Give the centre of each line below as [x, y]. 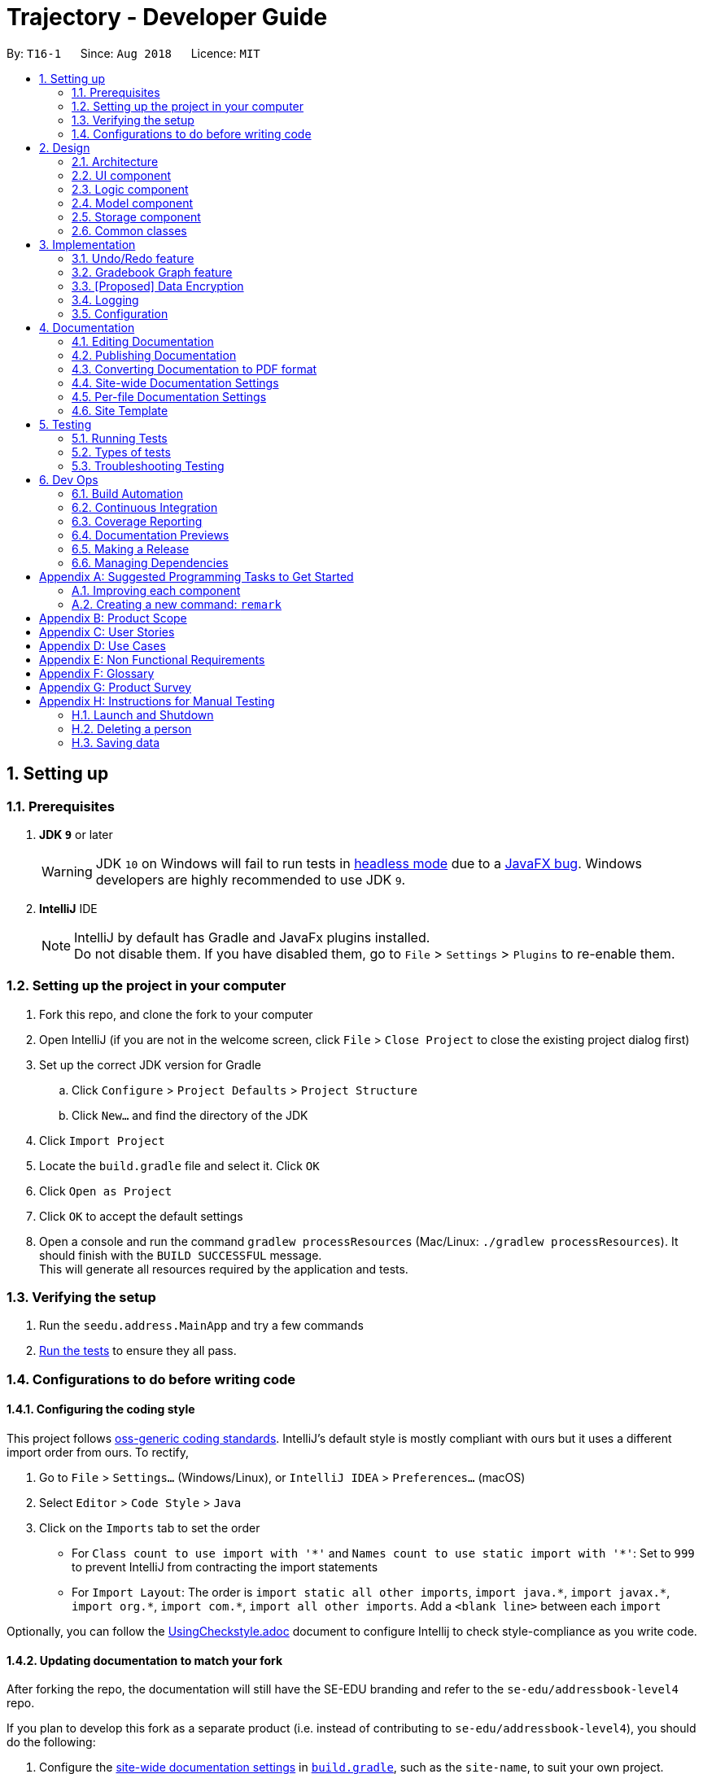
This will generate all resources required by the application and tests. [224, 1269]
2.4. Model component [133, 203]
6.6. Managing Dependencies [150, 562]
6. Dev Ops [69, 479]
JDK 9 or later [76, 834]
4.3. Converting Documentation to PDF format [194, 369]
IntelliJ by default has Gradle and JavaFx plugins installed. [252, 937]
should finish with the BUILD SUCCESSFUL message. [181, 1255]
